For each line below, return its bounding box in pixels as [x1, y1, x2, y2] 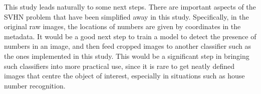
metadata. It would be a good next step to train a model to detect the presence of [4, 31, 256, 41]
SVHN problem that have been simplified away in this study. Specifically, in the [4, 11, 249, 22]
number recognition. [4, 80, 66, 90]
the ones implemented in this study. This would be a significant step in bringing [4, 50, 249, 61]
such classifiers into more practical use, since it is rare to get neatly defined [4, 60, 234, 71]
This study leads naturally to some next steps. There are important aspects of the [4, 2, 256, 12]
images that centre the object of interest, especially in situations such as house [4, 70, 245, 81]
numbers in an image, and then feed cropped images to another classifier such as [4, 41, 251, 51]
